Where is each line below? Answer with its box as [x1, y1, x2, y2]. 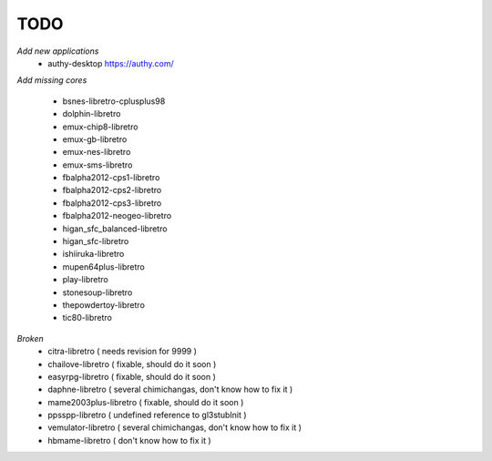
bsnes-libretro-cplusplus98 [62, 96, 166, 107]
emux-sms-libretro [62, 159, 133, 170]
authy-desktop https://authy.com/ [47, 57, 175, 68]
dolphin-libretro [62, 108, 121, 119]
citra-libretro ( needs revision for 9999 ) [47, 346, 198, 357]
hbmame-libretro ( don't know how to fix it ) [47, 435, 211, 446]
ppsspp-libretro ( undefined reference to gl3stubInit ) [47, 410, 247, 421]
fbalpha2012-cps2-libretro [62, 185, 162, 196]
